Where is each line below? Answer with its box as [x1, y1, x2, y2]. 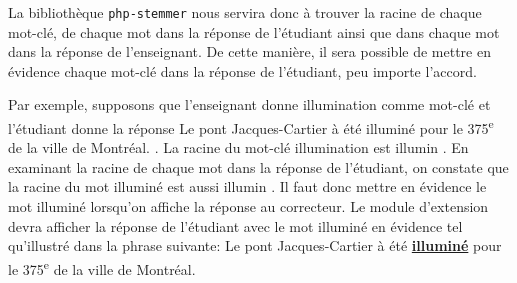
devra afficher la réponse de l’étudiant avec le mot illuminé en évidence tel [8, 215, 463, 236]
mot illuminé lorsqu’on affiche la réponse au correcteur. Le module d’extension [8, 196, 489, 217]
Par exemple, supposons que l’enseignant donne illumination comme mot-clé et [8, 94, 491, 115]
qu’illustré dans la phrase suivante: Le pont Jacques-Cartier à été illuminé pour [8, 235, 502, 256]
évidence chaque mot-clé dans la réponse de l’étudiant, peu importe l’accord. [8, 60, 477, 81]
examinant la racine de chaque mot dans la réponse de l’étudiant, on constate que [8, 156, 509, 177]
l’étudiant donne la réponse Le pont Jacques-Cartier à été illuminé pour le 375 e [8, 115, 494, 138]
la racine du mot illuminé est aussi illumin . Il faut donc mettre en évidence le [8, 176, 487, 197]
